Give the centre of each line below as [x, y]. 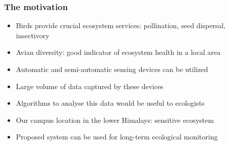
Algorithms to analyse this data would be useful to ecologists [110, 103]
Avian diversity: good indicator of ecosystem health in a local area [118, 52]
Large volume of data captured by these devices [90, 86]
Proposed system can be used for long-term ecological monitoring [117, 137]
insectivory [33, 35]
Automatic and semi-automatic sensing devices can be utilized [112, 69]
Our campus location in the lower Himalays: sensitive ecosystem [115, 120]
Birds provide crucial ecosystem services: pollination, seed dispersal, [121, 25]
